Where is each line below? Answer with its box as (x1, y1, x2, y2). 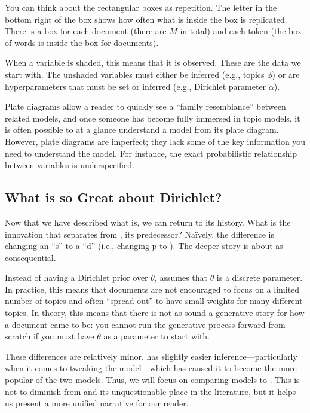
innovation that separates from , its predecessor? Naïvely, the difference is (5, 227, 274, 240)
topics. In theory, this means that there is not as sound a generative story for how (5, 306, 305, 319)
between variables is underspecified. (5, 159, 134, 171)
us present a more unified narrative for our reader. (5, 397, 189, 409)
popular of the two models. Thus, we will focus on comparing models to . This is (5, 373, 300, 386)
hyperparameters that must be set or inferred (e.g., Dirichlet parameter (5, 80, 266, 92)
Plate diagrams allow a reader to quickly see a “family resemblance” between (5, 100, 286, 113)
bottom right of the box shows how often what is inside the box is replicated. (5, 13, 287, 25)
